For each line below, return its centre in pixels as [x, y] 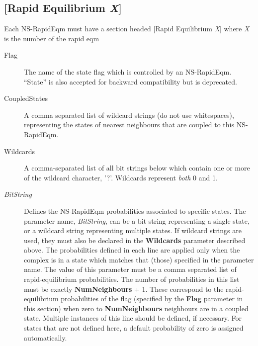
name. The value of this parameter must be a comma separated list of [130, 269]
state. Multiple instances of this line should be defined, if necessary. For [133, 318]
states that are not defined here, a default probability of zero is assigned [134, 328]
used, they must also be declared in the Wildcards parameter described [135, 240]
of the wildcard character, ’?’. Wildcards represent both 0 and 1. [121, 177]
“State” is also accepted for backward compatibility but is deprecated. [130, 81]
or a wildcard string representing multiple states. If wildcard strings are [133, 230]
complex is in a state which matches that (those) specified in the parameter [139, 259]
